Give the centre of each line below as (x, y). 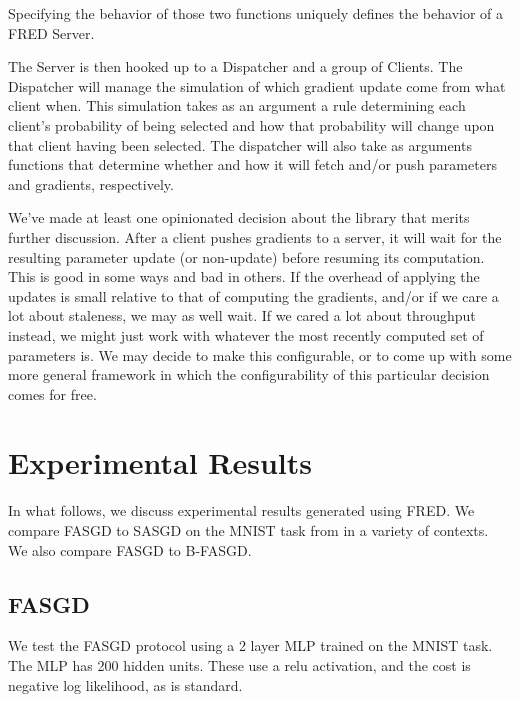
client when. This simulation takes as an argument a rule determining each (237, 105)
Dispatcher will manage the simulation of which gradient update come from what (257, 85)
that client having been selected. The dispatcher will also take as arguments (240, 144)
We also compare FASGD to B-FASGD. (130, 549)
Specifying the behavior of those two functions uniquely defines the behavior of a (256, 13)
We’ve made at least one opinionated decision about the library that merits (239, 217)
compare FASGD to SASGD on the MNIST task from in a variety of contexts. (248, 530)
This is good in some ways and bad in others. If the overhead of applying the (244, 276)
